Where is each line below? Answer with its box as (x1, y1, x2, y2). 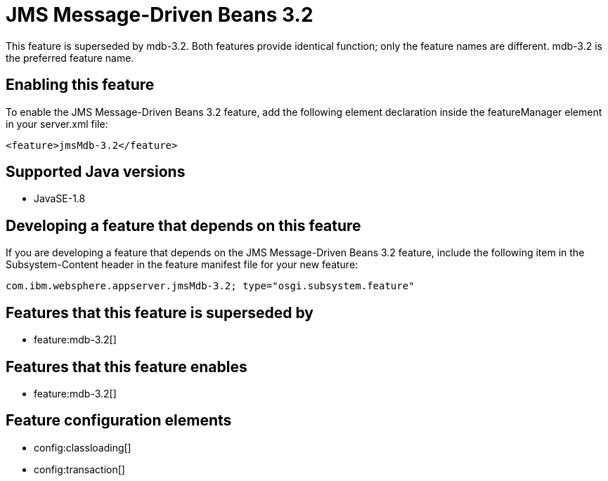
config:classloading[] (34, 441, 131, 454)
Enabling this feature (6, 76, 155, 94)
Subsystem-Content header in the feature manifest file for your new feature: (6, 258, 358, 271)
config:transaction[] (34, 463, 125, 475)
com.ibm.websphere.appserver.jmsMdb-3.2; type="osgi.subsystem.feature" (6, 280, 415, 292)
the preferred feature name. (6, 51, 134, 64)
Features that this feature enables (6, 357, 247, 376)
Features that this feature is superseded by (6, 303, 313, 322)
